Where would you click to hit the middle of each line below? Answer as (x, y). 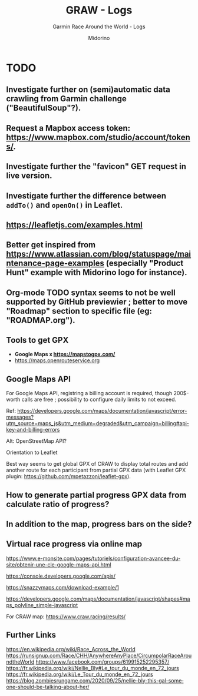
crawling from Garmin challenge (66, 99)
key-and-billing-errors (33, 430)
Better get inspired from (51, 245)
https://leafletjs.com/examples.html (74, 225)
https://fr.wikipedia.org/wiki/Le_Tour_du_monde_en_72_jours (80, 674)
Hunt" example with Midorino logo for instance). (97, 272)
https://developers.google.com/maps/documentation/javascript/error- (102, 411)
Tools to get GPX (37, 340)
